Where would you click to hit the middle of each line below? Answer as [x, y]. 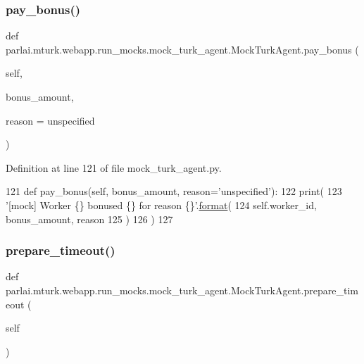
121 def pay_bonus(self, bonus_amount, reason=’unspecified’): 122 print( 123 [174, 191]
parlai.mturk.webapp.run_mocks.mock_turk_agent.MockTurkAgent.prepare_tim [182, 290]
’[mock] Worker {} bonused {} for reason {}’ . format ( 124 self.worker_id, [161, 205]
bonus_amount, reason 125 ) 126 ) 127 [89, 219]
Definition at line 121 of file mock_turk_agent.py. [114, 167]
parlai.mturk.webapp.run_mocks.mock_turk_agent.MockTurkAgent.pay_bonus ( [182, 49]
